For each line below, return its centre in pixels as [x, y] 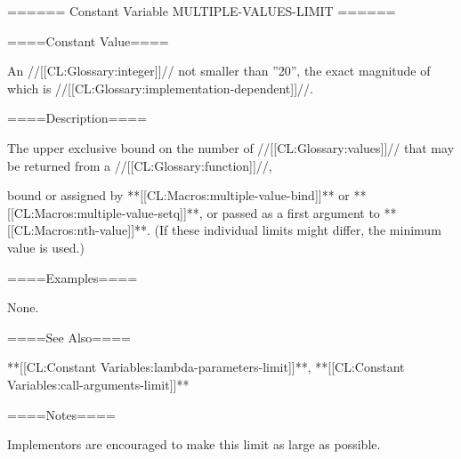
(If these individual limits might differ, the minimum [298, 230]
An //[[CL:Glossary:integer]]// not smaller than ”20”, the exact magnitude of [219, 71]
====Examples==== [73, 277]
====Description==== [77, 118]
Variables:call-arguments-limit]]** [98, 384]
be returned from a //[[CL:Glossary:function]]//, [140, 165]
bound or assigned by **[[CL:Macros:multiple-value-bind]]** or [178, 195]
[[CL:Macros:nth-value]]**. [79, 230]
